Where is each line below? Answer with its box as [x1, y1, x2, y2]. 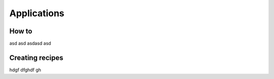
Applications [9, 8, 64, 19]
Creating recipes [9, 53, 63, 62]
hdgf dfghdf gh [9, 66, 42, 73]
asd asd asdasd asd [9, 41, 51, 47]
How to [9, 27, 32, 35]
